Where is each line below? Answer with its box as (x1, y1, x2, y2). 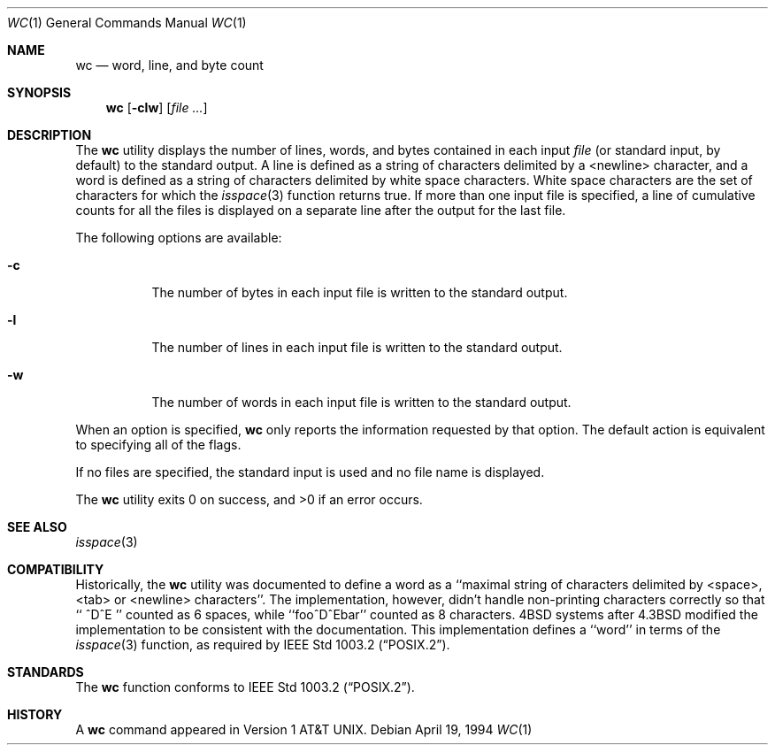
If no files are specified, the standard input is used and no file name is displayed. (75, 464, 545, 480)
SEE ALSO (7, 519, 67, 534)
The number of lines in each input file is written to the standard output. (151, 340, 563, 355)
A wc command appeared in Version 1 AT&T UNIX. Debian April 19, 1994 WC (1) (75, 722, 533, 737)
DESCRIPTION (7, 127, 92, 142)
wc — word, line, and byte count (75, 58, 264, 73)
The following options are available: (75, 230, 282, 245)
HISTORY (7, 707, 63, 722)
